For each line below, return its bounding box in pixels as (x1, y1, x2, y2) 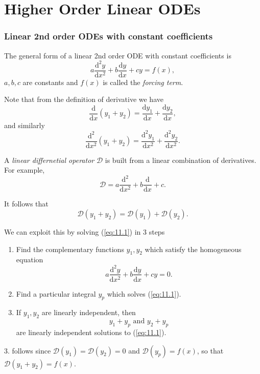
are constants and (22, 76, 78, 87)
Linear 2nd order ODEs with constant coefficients (4, 30, 213, 43)
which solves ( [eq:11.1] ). (107, 288, 181, 299)
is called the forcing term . (103, 76, 183, 87)
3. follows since (4, 345, 51, 356)
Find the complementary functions (16, 243, 124, 254)
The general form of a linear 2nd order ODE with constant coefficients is (4, 50, 231, 60)
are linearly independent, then (41, 307, 136, 318)
